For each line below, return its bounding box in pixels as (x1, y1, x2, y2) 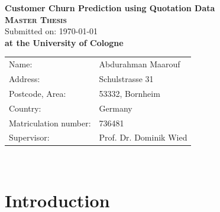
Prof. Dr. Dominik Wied (99, 131, 187, 143)
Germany (99, 102, 132, 114)
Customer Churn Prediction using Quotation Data (5, 2, 215, 14)
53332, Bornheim (99, 87, 160, 99)
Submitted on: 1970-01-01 (5, 25, 98, 37)
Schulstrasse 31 (99, 72, 154, 84)
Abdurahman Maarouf (99, 58, 180, 70)
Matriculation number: (9, 116, 91, 129)
